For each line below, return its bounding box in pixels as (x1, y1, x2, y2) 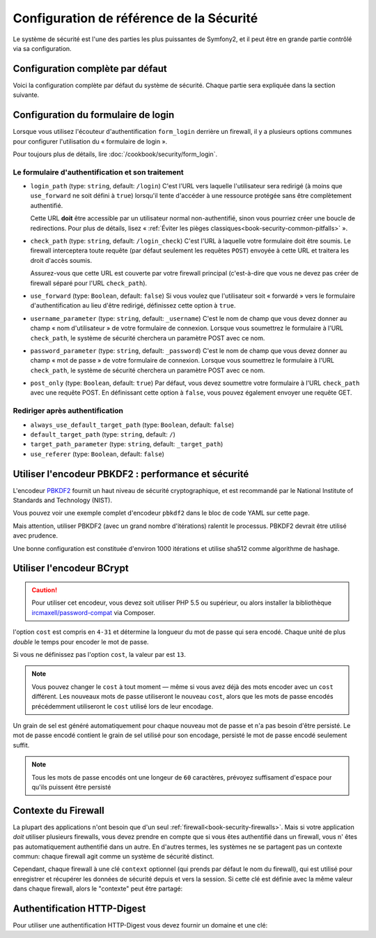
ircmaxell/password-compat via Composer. (31, 608, 156, 616)
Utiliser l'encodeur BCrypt (13, 562, 129, 575)
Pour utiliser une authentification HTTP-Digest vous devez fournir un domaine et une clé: (13, 921, 268, 930)
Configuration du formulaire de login (13, 109, 175, 121)
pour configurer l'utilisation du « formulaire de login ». (13, 137, 168, 146)
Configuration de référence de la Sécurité (13, 10, 258, 26)
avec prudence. (13, 531, 58, 540)
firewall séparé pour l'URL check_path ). (30, 279, 148, 287)
